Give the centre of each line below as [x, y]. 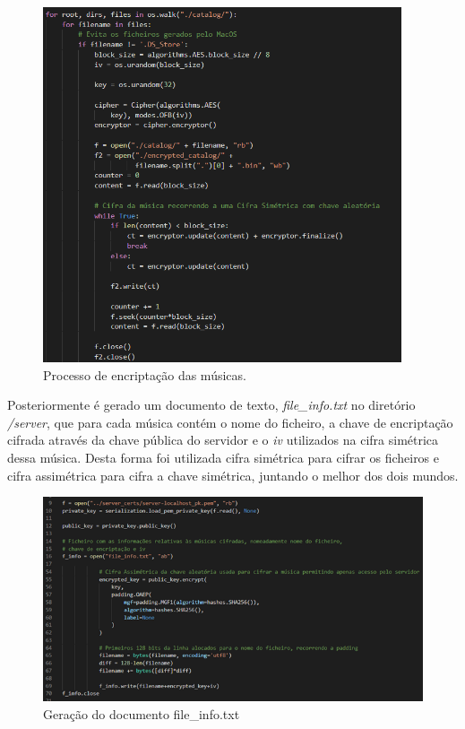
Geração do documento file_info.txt [142, 713]
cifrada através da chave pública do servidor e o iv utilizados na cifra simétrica [223, 440]
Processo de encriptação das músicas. [145, 374]
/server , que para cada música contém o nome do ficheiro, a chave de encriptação [230, 422]
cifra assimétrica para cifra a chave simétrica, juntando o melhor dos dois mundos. [233, 475]
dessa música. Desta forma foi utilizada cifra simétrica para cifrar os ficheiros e [224, 457]
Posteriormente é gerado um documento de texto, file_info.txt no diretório [211, 405]
